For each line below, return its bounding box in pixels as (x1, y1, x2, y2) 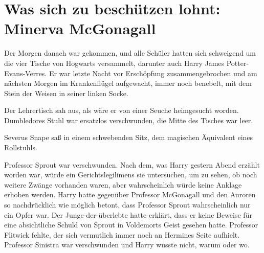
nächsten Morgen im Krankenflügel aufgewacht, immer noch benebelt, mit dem (4, 78, 252, 88)
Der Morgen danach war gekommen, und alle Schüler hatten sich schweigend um (4, 48, 256, 58)
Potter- (226, 57, 249, 68)
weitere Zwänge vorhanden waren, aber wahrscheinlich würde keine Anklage (4, 179, 242, 190)
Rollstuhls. (4, 142, 37, 153)
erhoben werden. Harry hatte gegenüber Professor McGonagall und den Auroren (4, 189, 256, 200)
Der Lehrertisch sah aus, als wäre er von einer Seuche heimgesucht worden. (4, 105, 239, 116)
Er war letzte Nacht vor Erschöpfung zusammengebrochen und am (49, 67, 257, 78)
